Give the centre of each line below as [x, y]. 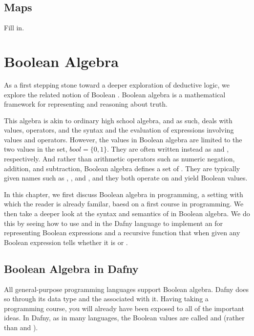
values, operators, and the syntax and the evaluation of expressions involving [119, 130]
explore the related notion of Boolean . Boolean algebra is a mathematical [115, 94]
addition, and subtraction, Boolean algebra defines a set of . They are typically [122, 168]
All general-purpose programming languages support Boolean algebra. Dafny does [127, 289]
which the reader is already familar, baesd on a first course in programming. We [124, 204]
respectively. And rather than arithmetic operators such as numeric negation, [119, 159]
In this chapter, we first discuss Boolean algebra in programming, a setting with [124, 194]
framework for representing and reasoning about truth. [86, 104]
